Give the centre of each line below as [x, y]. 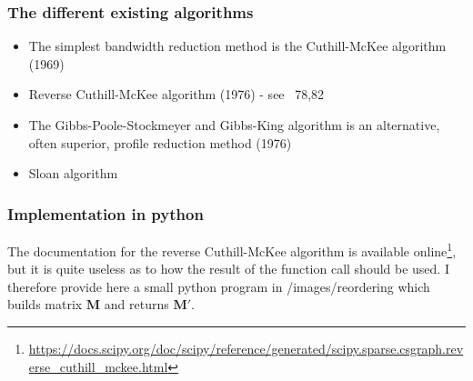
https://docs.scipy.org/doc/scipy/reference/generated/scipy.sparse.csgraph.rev [246, 349]
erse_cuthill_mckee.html [98, 366]
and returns [136, 304]
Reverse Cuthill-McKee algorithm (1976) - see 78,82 [176, 94]
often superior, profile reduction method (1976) [160, 142]
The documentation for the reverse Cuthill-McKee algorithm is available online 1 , [232, 250]
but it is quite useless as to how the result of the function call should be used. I [228, 269]
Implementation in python [106, 213]
